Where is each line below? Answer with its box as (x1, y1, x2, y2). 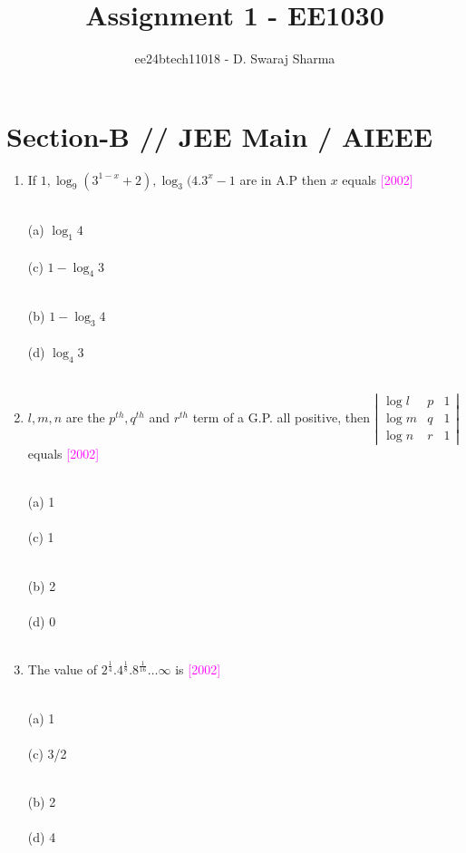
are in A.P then (239, 170, 326, 189)
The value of (27, 660, 98, 679)
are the (65, 407, 105, 426)
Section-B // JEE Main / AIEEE (6, 117, 433, 154)
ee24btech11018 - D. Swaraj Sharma (134, 49, 335, 68)
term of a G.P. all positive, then (192, 407, 370, 426)
